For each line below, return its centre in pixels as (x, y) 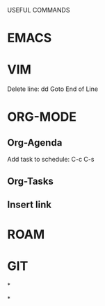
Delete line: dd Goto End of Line (53, 89)
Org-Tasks (31, 181)
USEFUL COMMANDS (39, 10)
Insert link (30, 204)
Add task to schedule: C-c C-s (51, 160)
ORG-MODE (42, 117)
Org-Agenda (35, 143)
